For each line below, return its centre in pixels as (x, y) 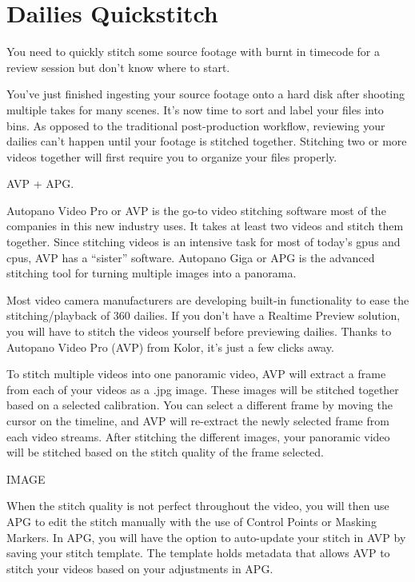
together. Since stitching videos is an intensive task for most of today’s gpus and (204, 242)
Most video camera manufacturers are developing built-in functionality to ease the (208, 299)
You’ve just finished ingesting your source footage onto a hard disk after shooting (206, 94)
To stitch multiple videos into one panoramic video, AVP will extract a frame (196, 374)
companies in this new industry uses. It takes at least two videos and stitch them (205, 226)
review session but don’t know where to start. (118, 67)
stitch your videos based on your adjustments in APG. (140, 568)
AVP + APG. (40, 183)
